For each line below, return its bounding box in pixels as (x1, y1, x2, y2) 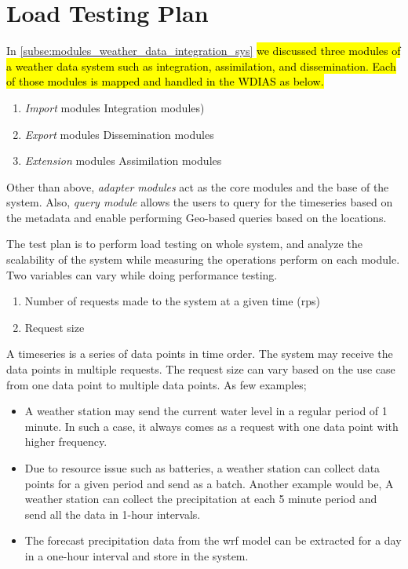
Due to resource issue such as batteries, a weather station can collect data (24, 460, 381, 476)
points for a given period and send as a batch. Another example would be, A (24, 475, 394, 491)
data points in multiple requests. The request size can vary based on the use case (6, 361, 395, 378)
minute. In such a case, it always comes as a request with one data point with (24, 418, 399, 434)
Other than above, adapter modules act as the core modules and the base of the (6, 178, 389, 195)
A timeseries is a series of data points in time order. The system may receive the (6, 345, 393, 362)
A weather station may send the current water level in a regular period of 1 (24, 403, 388, 419)
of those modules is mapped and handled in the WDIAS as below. (6, 73, 324, 89)
